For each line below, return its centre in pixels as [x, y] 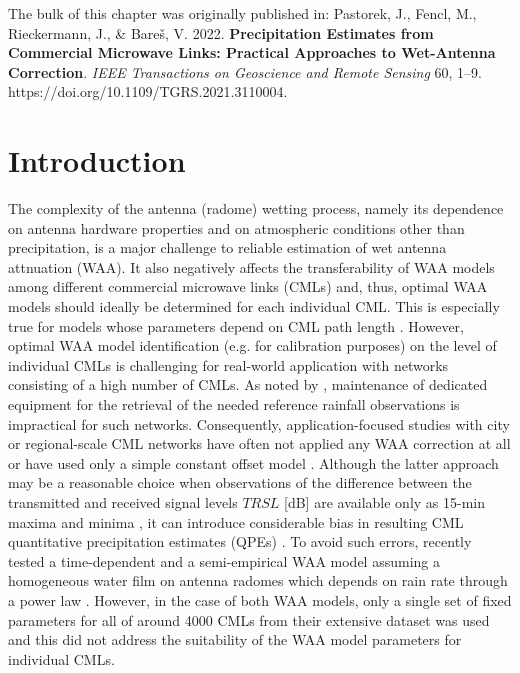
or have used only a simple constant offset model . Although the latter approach [253, 462]
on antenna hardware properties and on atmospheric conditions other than [236, 227]
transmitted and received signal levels [123, 502]
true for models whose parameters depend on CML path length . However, [236, 325]
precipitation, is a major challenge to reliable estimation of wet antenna [227, 247]
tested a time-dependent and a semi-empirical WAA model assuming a [224, 560]
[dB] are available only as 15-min [385, 502]
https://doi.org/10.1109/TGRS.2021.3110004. [148, 91]
